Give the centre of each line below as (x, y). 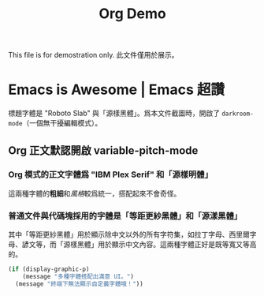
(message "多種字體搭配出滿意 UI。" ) (78, 276)
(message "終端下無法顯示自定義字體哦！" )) (79, 284)
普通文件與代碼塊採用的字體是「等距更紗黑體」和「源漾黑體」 (125, 215)
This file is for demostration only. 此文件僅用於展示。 (93, 55)
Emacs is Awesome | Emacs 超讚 (116, 90)
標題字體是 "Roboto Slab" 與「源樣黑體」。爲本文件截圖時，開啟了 (114, 113)
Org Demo (132, 14)
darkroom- (238, 114)
